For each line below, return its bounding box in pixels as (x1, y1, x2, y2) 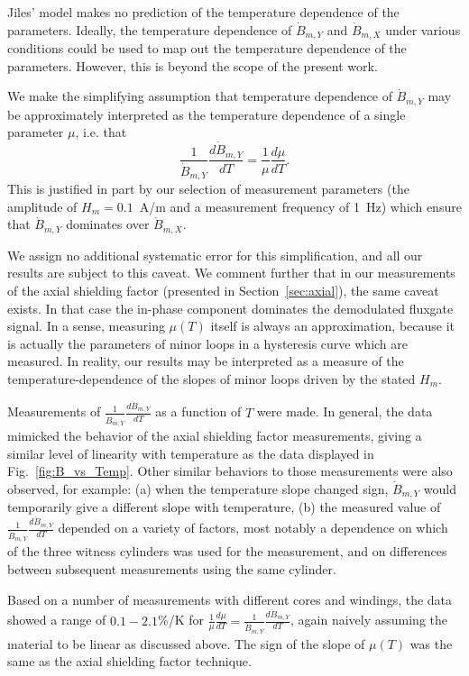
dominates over (66, 215, 150, 233)
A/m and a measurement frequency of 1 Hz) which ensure (139, 196, 462, 215)
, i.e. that (75, 123, 127, 142)
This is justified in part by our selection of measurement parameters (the (7, 179, 409, 198)
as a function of (155, 402, 242, 421)
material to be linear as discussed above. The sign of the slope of (7, 634, 365, 653)
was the (409, 634, 453, 653)
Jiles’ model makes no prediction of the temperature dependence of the (7, 3, 400, 21)
